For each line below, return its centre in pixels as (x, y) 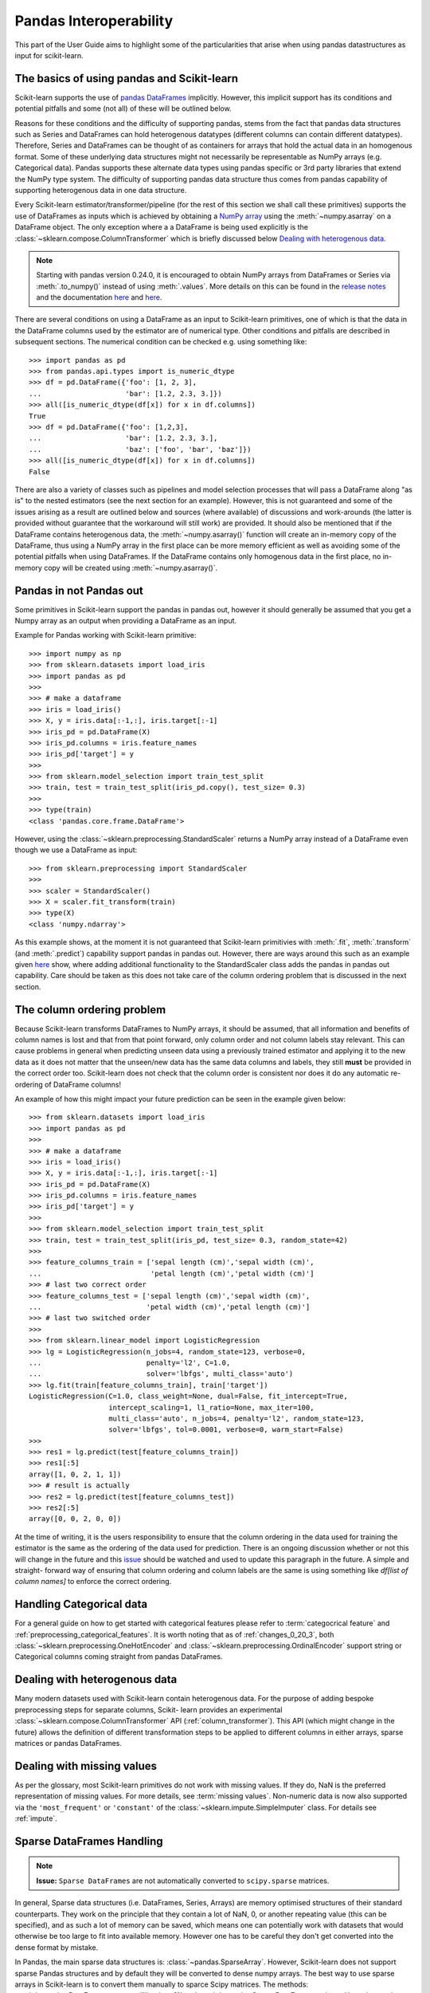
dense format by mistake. (57, 1947)
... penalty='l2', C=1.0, (130, 1362)
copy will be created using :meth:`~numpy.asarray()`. (131, 568)
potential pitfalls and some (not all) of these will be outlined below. (123, 108)
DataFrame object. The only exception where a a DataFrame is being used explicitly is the (161, 227)
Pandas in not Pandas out (79, 590)
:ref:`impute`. (36, 1818)
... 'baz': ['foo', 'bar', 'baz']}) (140, 449)
